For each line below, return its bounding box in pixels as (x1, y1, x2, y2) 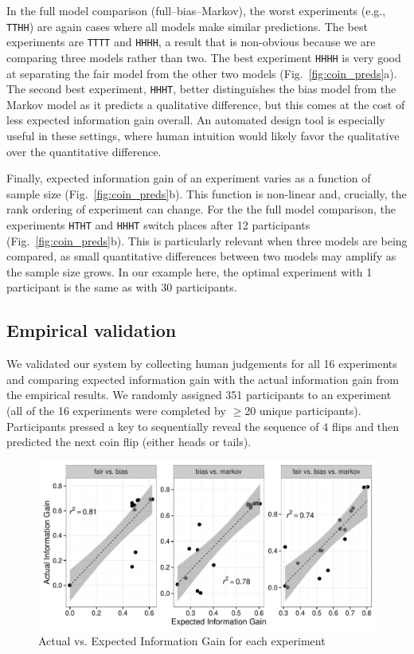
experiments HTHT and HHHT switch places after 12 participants (6, 216, 310, 233)
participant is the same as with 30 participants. (6, 279, 237, 296)
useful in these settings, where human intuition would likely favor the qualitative (6, 127, 400, 143)
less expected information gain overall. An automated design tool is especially (6, 112, 385, 128)
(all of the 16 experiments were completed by (6, 401, 226, 418)
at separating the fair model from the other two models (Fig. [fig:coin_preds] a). (6, 65, 397, 81)
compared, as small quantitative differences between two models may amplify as (6, 248, 396, 264)
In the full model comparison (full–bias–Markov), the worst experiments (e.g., (6, 2, 386, 18)
